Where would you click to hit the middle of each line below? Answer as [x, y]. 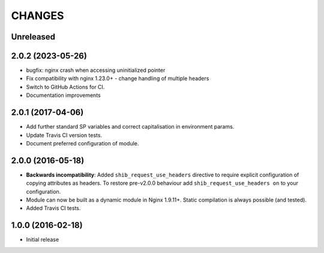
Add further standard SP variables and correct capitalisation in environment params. [130, 127]
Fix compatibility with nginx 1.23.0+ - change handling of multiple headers [118, 78]
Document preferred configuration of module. [82, 143]
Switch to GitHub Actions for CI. [65, 87]
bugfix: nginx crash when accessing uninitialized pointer [96, 70]
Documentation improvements [64, 95]
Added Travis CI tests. [53, 208]
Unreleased [33, 37]
